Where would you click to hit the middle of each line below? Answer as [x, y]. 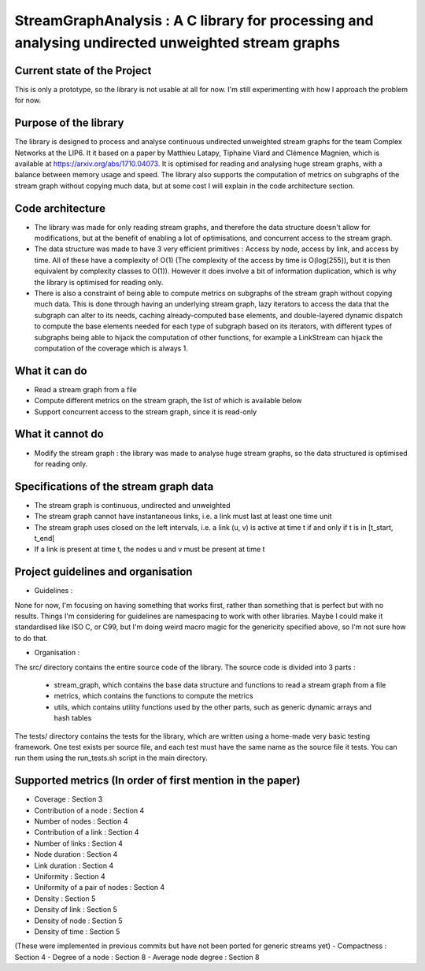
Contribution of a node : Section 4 [89, 810]
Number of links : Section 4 [79, 843]
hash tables [73, 718]
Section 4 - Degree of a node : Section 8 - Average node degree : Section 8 [137, 957]
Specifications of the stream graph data [114, 486]
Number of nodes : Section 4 [81, 821]
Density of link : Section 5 [76, 910]
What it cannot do [59, 434]
